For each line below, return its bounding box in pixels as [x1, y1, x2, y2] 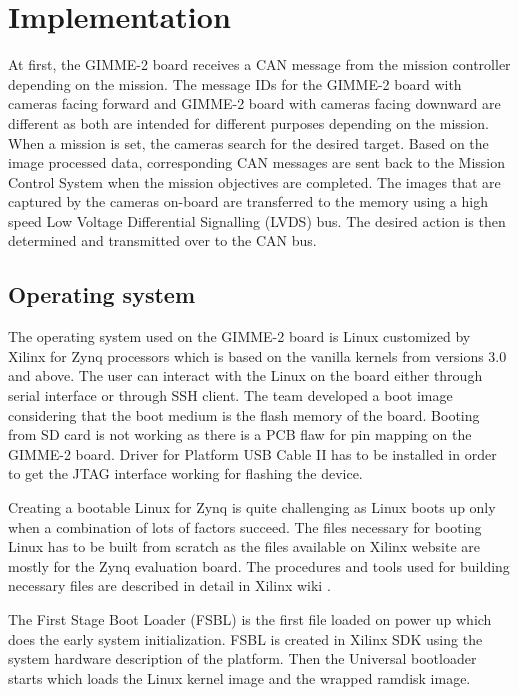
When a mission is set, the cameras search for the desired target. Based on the [8, 132, 489, 153]
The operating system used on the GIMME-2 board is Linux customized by [8, 326, 471, 347]
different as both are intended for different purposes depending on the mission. [8, 112, 489, 133]
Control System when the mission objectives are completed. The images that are [8, 171, 501, 192]
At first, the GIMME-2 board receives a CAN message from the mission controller [8, 54, 511, 75]
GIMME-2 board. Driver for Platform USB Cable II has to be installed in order [8, 443, 497, 464]
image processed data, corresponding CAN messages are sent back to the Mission [8, 152, 505, 173]
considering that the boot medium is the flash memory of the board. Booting [8, 404, 480, 425]
